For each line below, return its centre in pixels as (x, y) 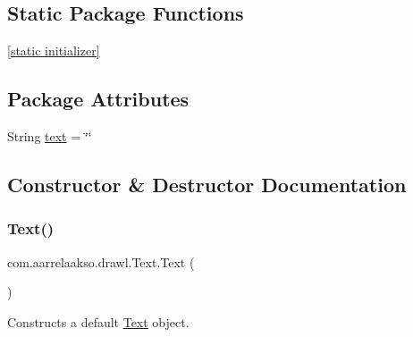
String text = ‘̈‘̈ (50, 136)
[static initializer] (54, 51)
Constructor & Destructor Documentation (207, 184)
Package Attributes (98, 99)
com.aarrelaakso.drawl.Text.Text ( (101, 261)
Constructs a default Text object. (98, 321)
